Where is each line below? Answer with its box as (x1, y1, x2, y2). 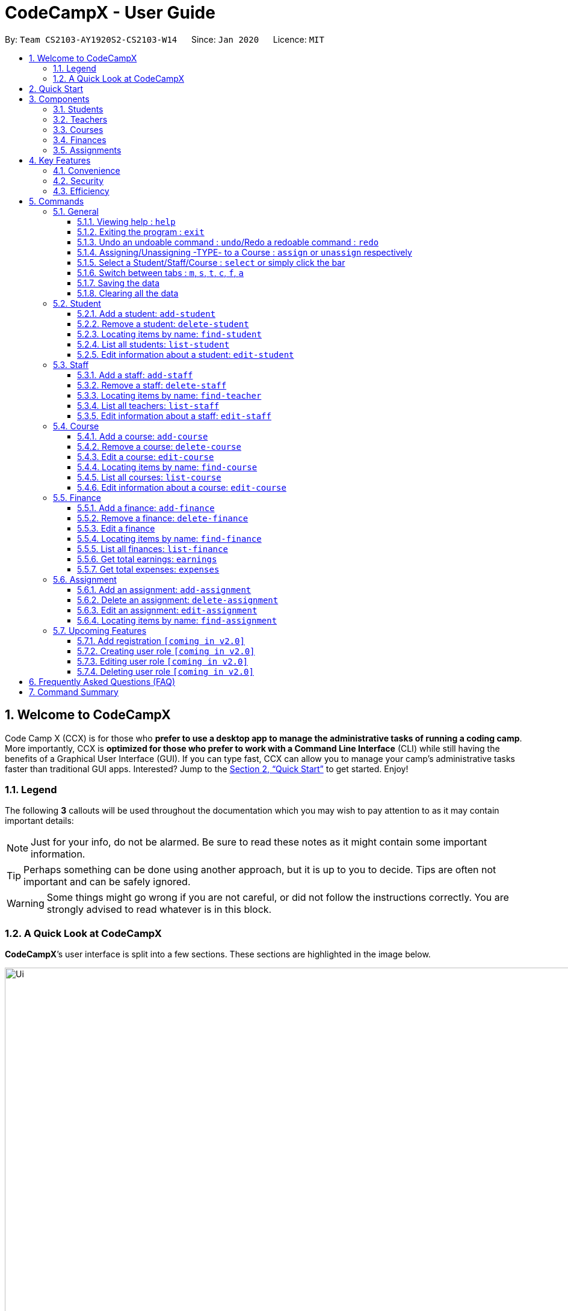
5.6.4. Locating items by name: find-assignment (77, 615, 277, 625)
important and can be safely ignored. (23, 876, 191, 888)
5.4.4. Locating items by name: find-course (77, 461, 258, 472)
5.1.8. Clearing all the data (77, 287, 179, 298)
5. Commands (29, 195, 84, 206)
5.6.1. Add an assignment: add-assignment (77, 584, 252, 595)
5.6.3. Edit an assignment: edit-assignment (77, 604, 258, 615)
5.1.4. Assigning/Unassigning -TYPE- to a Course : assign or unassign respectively (77, 247, 412, 257)
